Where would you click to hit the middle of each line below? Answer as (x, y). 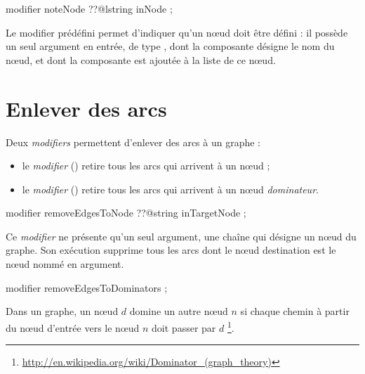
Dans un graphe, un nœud (62, 311)
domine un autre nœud (179, 311)
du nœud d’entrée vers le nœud (73, 327)
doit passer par (184, 327)
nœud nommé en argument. (65, 264)
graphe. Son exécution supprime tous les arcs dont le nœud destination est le (171, 250)
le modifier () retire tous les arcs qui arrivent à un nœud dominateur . (170, 189)
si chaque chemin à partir (295, 311)
